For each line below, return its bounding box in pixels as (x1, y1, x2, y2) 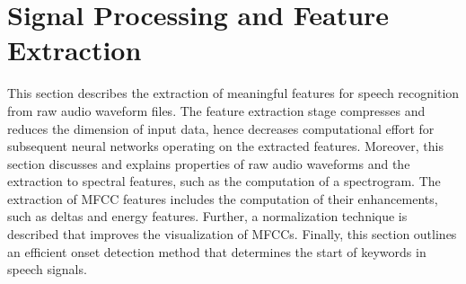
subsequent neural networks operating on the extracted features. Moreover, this (7, 137, 444, 155)
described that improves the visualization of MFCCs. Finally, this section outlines (7, 225, 457, 244)
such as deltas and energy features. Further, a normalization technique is (7, 207, 408, 226)
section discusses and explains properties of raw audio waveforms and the (7, 154, 410, 173)
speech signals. (7, 260, 87, 279)
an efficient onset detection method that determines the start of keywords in (7, 242, 426, 261)
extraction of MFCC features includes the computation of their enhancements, (7, 189, 438, 208)
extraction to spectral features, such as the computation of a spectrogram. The (7, 172, 441, 191)
